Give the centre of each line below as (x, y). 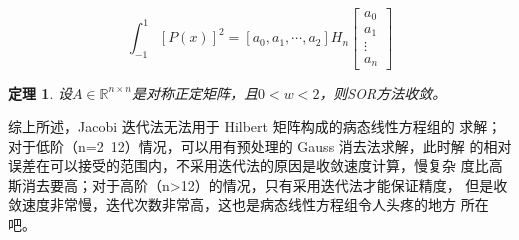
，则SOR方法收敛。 (383, 92)
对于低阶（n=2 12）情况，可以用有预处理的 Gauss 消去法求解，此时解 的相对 (260, 145)
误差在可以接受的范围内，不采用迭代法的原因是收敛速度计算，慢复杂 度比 (248, 165)
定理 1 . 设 (40, 92)
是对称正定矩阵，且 (195, 92)
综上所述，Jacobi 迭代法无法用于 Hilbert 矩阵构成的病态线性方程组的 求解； (255, 126)
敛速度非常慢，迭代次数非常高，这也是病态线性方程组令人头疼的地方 (232, 204)
